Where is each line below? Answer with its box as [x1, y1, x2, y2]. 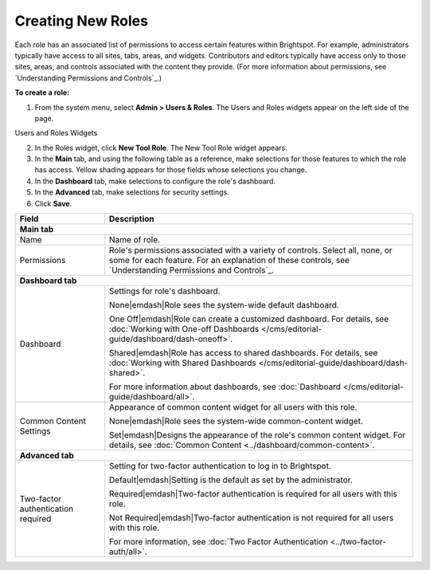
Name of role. [108, 234, 161, 246]
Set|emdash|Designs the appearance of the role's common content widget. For [108, 430, 406, 441]
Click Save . [34, 199, 72, 208]
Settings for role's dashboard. [108, 285, 221, 297]
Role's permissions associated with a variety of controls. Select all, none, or [108, 245, 393, 256]
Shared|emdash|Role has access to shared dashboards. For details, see [108, 348, 378, 359]
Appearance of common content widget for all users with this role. [108, 402, 358, 413]
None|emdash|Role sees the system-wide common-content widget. [108, 415, 364, 427]
